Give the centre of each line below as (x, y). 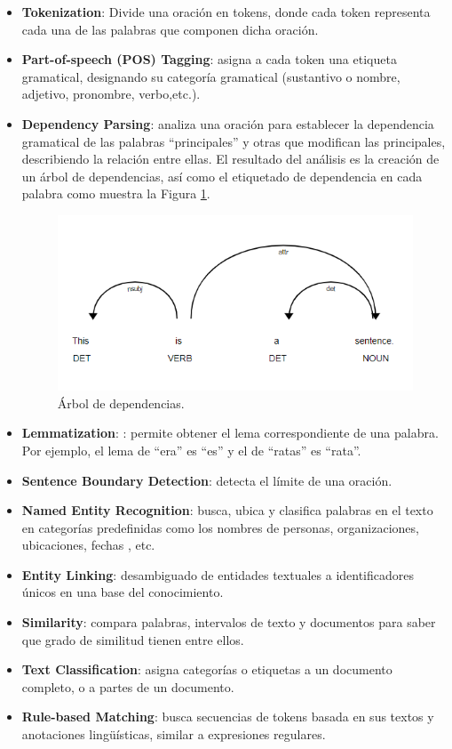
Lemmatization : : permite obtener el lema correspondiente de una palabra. (230, 433)
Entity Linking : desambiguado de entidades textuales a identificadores (218, 574)
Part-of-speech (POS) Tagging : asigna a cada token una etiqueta (209, 59)
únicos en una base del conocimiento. (123, 592)
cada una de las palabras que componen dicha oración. (170, 29)
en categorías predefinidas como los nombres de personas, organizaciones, (220, 527)
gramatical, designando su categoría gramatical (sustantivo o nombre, (211, 76)
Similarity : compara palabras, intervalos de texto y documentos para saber (229, 622)
